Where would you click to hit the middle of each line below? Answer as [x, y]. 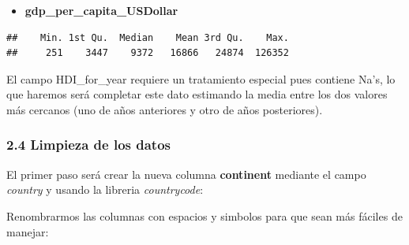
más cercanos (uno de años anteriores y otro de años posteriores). [165, 109]
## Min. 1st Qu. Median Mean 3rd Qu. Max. [148, 37]
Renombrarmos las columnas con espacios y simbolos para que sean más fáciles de [204, 215]
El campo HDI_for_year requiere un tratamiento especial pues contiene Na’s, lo [201, 78]
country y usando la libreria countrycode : [105, 189]
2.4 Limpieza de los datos [88, 145]
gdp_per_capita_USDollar [101, 10]
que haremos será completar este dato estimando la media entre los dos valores [197, 94]
